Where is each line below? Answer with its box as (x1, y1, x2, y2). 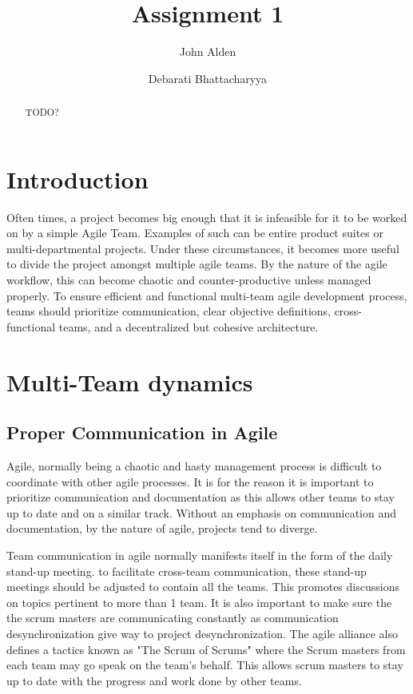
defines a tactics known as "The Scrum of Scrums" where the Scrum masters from (6, 640, 406, 657)
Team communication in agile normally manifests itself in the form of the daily (6, 547, 393, 563)
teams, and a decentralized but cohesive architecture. (58, 318, 319, 335)
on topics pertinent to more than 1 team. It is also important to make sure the (6, 593, 392, 610)
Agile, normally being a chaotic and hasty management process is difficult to (6, 458, 382, 474)
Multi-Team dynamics (6, 365, 253, 398)
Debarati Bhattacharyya (148, 69, 268, 86)
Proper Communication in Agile (6, 420, 278, 445)
